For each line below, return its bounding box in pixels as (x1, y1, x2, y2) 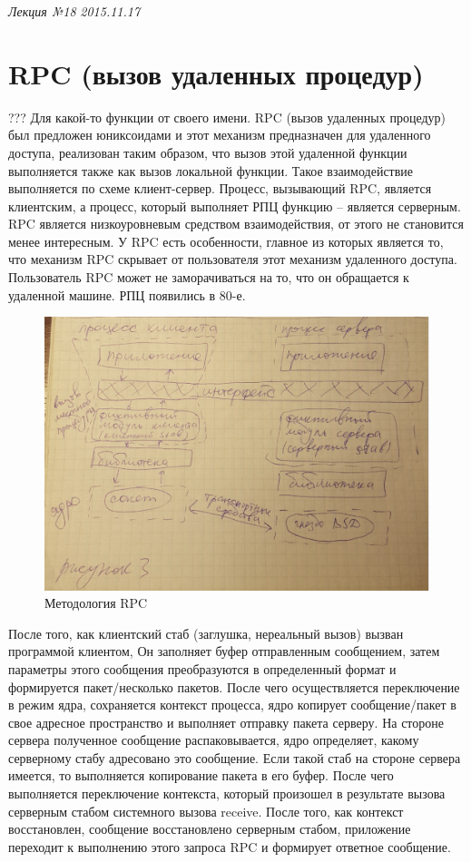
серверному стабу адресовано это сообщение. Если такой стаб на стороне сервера (8, 748, 461, 767)
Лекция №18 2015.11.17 (8, 2, 141, 20)
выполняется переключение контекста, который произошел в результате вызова (8, 784, 446, 803)
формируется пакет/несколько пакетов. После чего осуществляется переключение (8, 677, 460, 696)
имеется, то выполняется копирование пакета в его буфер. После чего (8, 766, 394, 785)
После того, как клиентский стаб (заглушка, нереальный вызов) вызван (8, 623, 404, 642)
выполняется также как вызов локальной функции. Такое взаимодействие (8, 161, 414, 180)
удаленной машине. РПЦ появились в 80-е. (8, 285, 246, 304)
